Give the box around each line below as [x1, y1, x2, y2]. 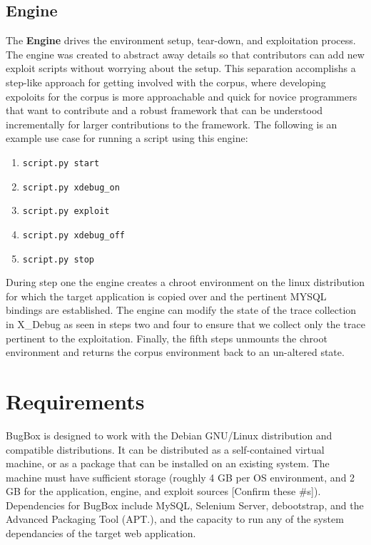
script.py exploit [22, 206, 110, 217]
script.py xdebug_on [22, 182, 120, 193]
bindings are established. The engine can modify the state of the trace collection [6, 302, 357, 317]
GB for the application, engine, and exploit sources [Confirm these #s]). [6, 484, 321, 499]
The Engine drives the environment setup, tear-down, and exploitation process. [6, 33, 356, 48]
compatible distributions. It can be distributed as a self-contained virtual [6, 442, 325, 457]
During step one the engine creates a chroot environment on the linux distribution [6, 275, 365, 290]
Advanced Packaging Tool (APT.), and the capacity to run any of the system [6, 511, 344, 526]
